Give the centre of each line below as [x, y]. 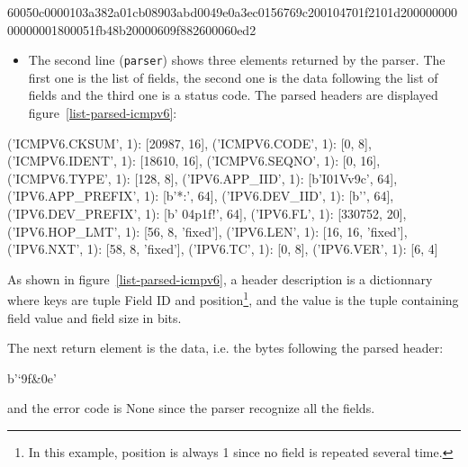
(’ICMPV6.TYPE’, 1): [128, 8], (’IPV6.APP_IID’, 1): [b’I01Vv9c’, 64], [202, 178]
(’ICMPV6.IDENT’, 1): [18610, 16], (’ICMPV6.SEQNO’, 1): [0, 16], [194, 161]
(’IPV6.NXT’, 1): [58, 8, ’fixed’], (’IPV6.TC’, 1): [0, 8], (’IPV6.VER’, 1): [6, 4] [223, 249]
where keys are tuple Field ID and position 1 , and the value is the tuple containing [233, 299]
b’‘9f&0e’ [32, 377]
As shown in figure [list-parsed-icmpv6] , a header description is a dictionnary [220, 278]
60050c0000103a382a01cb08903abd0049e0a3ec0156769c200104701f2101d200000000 [233, 12]
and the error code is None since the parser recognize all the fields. [191, 408]
